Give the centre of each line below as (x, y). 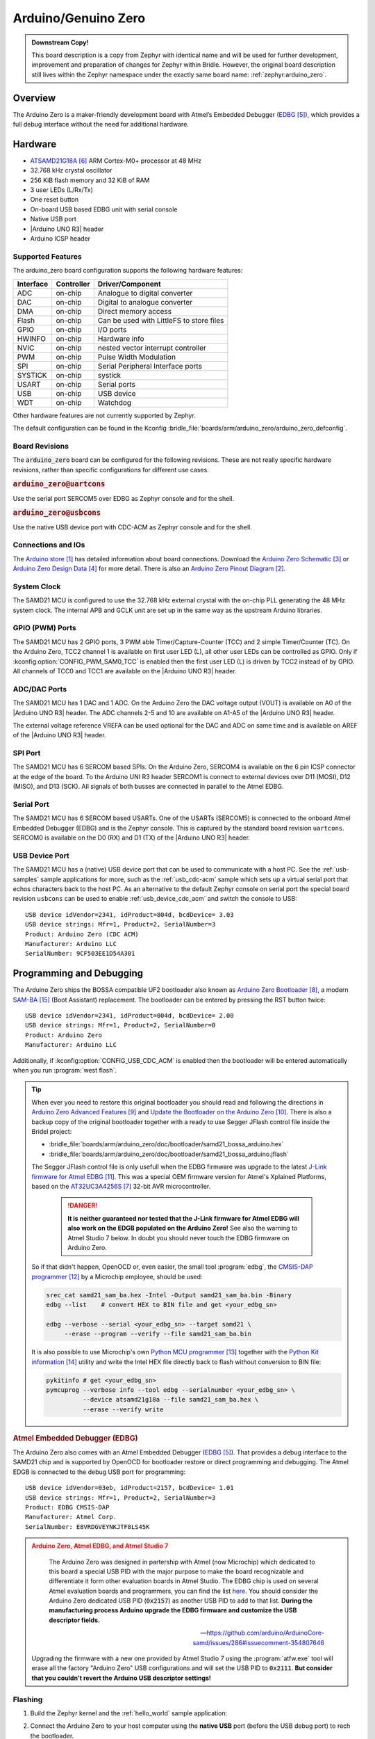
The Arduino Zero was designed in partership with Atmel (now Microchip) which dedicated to (182, 1562)
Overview (34, 98)
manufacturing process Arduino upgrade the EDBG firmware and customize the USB (173, 1610)
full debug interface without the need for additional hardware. (101, 125)
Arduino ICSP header (60, 239)
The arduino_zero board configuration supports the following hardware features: (128, 271)
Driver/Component (129, 284)
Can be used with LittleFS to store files (161, 320)
